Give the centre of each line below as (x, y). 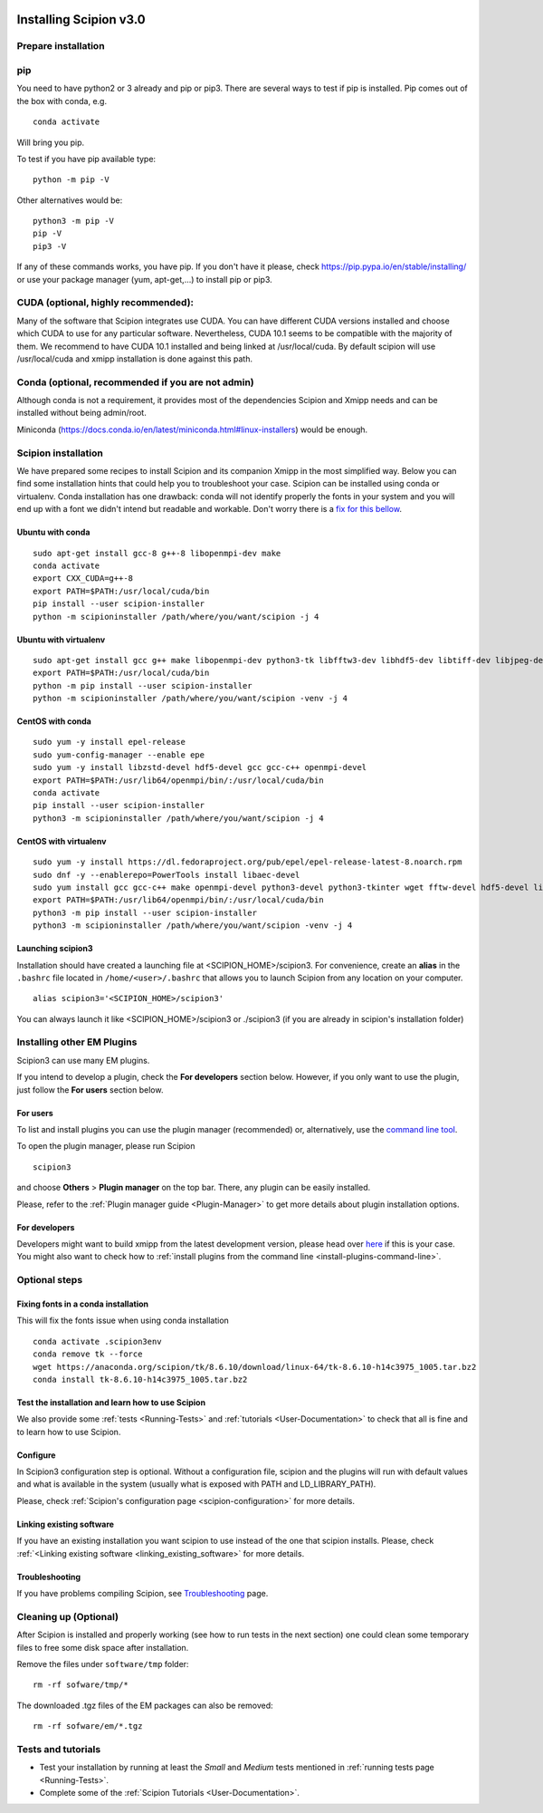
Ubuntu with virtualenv (61, 640)
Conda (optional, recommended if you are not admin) (135, 382)
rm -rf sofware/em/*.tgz (88, 1726)
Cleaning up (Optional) (68, 1616)
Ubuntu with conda (53, 532)
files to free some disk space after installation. (103, 1647)
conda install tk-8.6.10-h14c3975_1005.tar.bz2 (140, 1379)
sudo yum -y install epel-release (109, 742)
